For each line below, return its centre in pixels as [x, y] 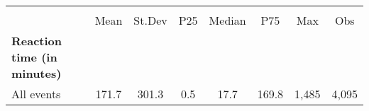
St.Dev [150, 20]
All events [36, 94]
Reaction [37, 41]
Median [227, 20]
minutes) [37, 73]
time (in [34, 57]
